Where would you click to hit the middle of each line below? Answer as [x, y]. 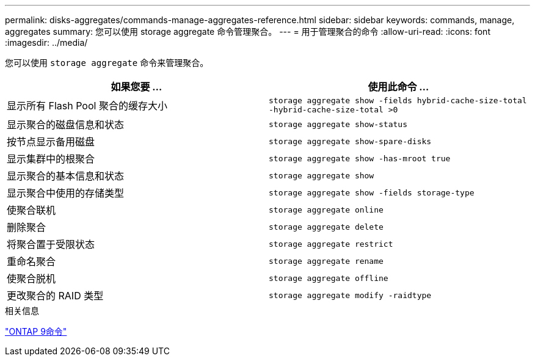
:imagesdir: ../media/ [46, 42]
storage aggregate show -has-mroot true [360, 158]
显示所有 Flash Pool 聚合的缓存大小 [87, 106]
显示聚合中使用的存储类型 [66, 193]
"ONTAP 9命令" [36, 331]
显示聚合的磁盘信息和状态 [66, 125]
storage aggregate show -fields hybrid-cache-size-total [398, 100]
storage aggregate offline [329, 278]
